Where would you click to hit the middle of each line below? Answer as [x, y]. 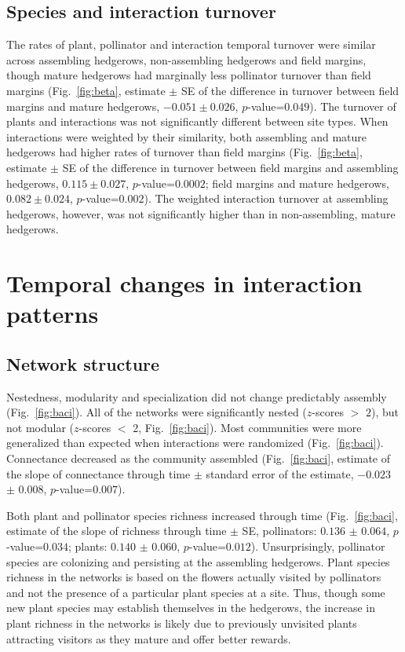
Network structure [83, 363]
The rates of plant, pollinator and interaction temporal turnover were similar [191, 44]
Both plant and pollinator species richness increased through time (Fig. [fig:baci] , [202, 515]
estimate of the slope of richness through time [117, 531]
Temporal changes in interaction [184, 283]
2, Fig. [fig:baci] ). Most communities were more [247, 427]
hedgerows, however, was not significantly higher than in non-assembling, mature [201, 213]
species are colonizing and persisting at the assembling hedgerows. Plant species [198, 561]
